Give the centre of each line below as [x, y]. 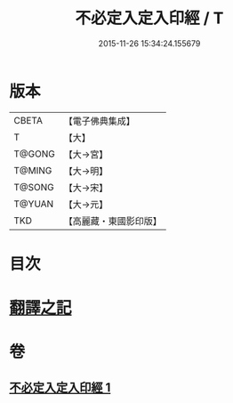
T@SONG [34, 187]
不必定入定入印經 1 [60, 387]
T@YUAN [34, 204]
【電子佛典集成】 [99, 121]
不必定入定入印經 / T [149, 18]
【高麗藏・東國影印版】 [112, 221]
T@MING [33, 170]
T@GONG [34, 154]
